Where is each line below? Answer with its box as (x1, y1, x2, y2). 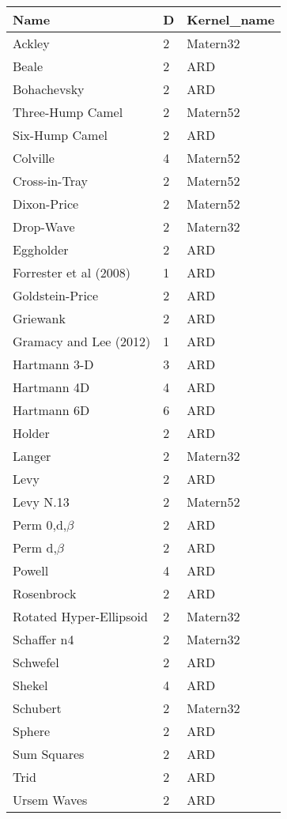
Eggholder (13, 240, 69, 259)
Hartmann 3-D (13, 355, 94, 373)
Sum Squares (13, 745, 85, 763)
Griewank (13, 309, 66, 327)
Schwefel (13, 653, 59, 671)
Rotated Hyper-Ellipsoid (13, 607, 148, 625)
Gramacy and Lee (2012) (13, 332, 151, 350)
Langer (13, 447, 51, 465)
